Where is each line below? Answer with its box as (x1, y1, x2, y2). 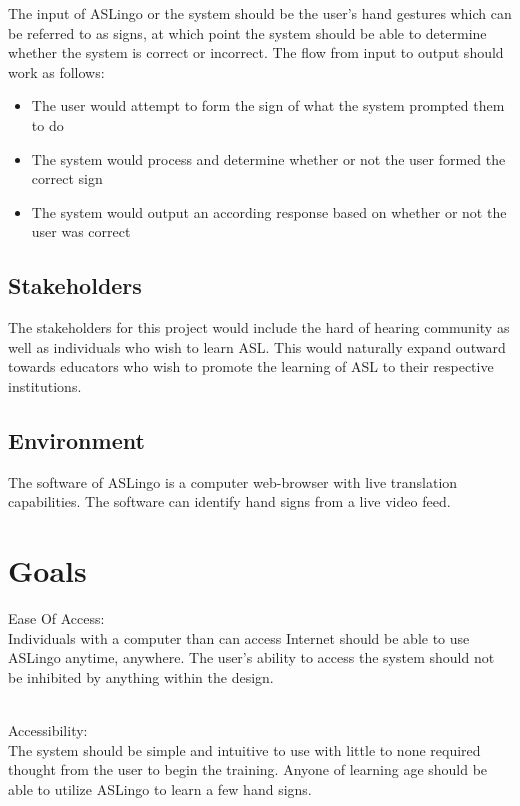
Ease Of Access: (8, 608, 105, 629)
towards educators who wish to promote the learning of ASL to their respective (8, 356, 494, 377)
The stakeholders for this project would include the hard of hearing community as (8, 317, 510, 338)
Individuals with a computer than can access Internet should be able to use (8, 627, 470, 648)
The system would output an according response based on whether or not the (31, 201, 507, 222)
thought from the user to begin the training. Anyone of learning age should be (8, 759, 488, 780)
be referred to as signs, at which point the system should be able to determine (8, 22, 487, 43)
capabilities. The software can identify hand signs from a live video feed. (8, 491, 451, 512)
